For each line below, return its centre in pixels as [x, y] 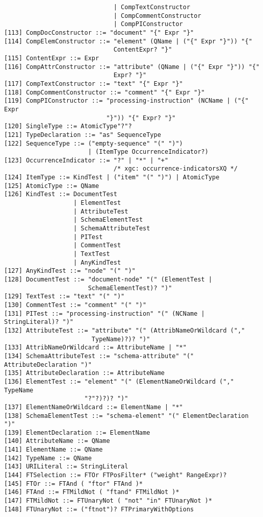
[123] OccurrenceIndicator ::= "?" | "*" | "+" [86, 160]
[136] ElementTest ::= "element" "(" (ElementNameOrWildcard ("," [119, 381]
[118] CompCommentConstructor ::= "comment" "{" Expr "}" [104, 92]
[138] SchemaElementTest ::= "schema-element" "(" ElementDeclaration [126, 416]
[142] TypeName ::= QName [48, 458]
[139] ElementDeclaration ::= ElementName [77, 432]
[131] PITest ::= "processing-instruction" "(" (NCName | [104, 313]
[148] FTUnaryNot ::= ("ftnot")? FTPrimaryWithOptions [99, 509]
